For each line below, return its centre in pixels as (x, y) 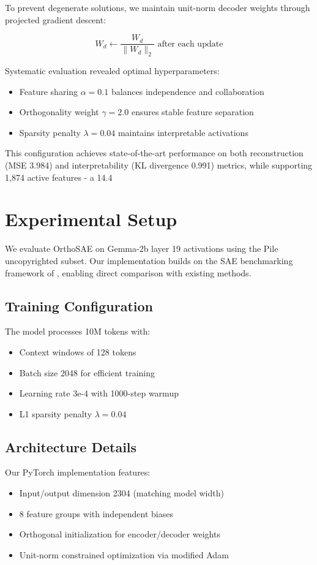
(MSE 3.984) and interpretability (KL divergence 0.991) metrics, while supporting (159, 165)
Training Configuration (79, 305)
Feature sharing (49, 91)
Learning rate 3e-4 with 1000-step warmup (99, 393)
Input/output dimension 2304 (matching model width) (121, 493)
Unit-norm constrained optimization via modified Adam (124, 554)
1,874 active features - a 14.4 (59, 177)
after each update (190, 44)
